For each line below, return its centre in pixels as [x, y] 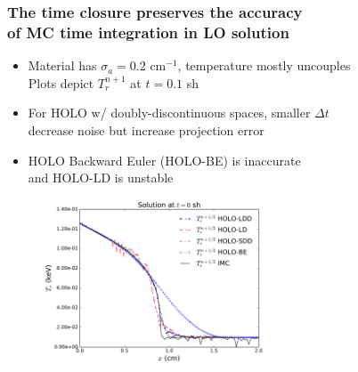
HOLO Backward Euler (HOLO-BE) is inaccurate [164, 160]
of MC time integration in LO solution [148, 32]
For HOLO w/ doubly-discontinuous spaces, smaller [169, 113]
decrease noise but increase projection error [146, 129]
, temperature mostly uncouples [264, 65]
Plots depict [61, 82]
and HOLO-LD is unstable [101, 178]
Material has [62, 65]
